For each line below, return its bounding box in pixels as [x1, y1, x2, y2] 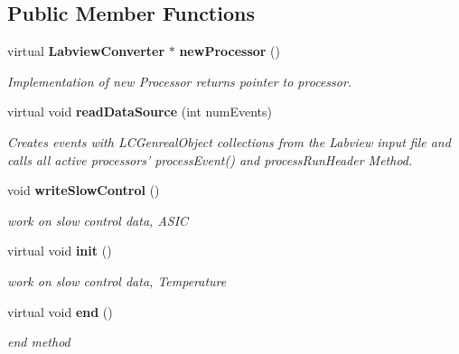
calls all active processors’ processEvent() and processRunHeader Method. [7, 150, 413, 169]
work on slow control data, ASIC [7, 210, 189, 229]
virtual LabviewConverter [7, 42, 165, 61]
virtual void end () [7, 302, 113, 321]
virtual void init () [7, 241, 112, 260]
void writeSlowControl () [7, 181, 160, 200]
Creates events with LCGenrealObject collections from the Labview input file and [7, 132, 451, 151]
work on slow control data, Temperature [7, 271, 227, 290]
